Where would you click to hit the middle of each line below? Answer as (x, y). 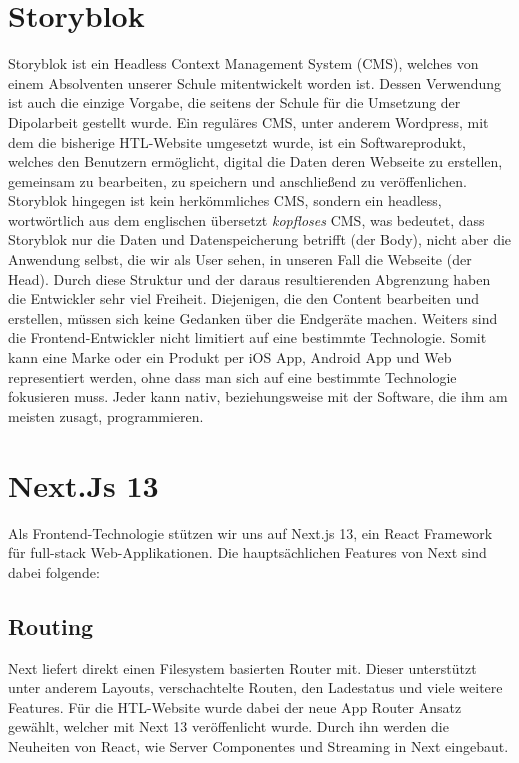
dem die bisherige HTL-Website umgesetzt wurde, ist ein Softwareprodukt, (237, 141)
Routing (51, 625)
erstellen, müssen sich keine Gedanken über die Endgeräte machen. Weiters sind (253, 317)
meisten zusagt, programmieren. (106, 415)
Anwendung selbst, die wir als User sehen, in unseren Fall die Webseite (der (240, 259)
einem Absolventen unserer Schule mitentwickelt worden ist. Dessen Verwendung (255, 82)
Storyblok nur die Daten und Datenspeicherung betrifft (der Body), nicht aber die (260, 239)
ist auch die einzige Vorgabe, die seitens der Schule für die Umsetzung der (234, 102)
